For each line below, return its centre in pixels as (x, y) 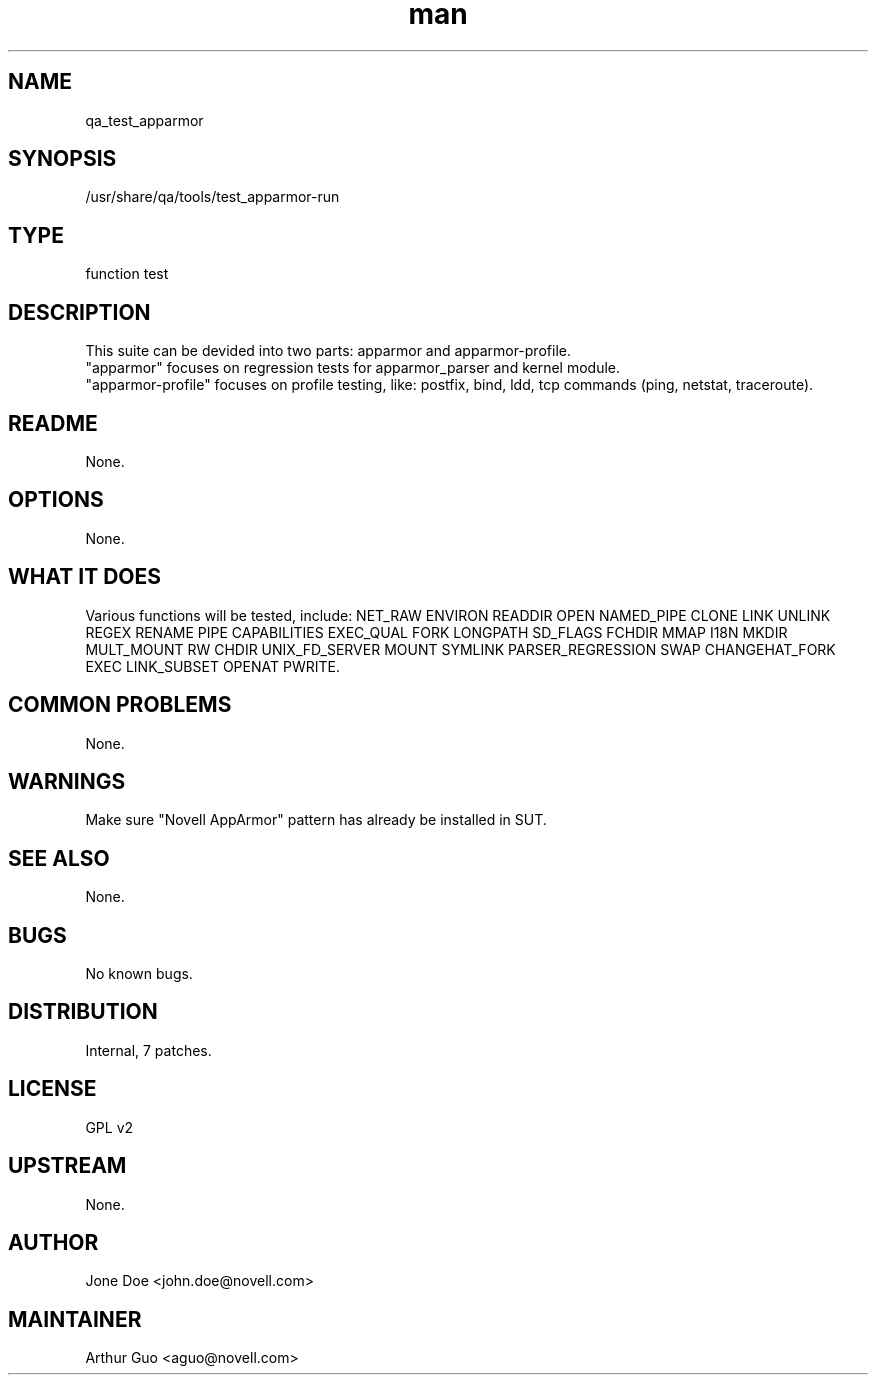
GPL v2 (109, 1127)
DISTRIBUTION (83, 1012)
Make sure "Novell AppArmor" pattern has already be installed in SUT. (316, 820)
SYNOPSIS (62, 159)
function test (127, 274)
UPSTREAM (67, 1166)
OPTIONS (56, 500)
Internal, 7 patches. (148, 1050)
